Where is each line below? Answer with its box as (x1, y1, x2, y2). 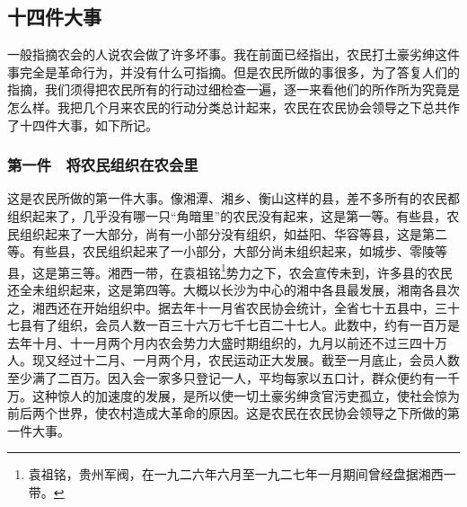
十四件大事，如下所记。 (19, 115, 158, 134)
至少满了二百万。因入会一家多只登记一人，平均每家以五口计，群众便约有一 (7, 368, 447, 387)
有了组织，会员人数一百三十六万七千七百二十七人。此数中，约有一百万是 (31, 316, 460, 334)
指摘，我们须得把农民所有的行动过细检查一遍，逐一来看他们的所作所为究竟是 (7, 80, 460, 99)
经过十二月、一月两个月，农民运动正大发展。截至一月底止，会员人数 (57, 351, 460, 369)
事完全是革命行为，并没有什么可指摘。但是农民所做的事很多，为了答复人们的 (7, 62, 460, 81)
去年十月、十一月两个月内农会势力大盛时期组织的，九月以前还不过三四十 (7, 333, 435, 351)
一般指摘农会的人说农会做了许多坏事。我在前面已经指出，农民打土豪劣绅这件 (7, 45, 460, 64)
